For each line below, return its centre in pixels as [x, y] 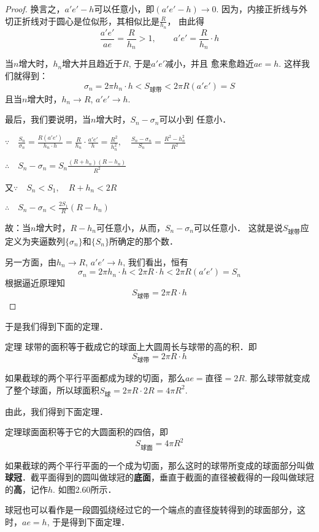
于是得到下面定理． [91, 521]
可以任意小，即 [124, 9]
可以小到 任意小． [195, 119]
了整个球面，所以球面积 [52, 389]
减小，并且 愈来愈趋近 [209, 63]
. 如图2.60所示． [85, 489]
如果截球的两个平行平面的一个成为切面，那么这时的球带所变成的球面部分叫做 [159, 465]
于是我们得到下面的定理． [56, 326]
